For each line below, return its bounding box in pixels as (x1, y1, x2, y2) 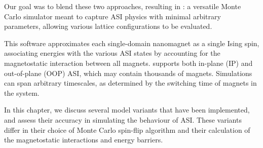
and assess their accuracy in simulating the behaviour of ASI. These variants (4, 114, 242, 125)
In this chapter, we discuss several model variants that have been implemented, (4, 104, 250, 115)
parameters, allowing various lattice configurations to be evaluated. (4, 21, 212, 31)
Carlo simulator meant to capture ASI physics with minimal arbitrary (4, 11, 221, 21)
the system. (4, 87, 40, 98)
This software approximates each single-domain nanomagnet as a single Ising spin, (4, 38, 259, 48)
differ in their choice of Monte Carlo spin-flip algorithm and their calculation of (4, 124, 250, 135)
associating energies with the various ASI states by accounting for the (4, 48, 220, 58)
